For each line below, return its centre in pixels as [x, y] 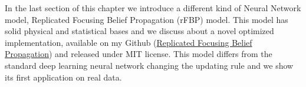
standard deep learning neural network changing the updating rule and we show [149, 65]
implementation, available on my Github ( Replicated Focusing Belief [129, 42]
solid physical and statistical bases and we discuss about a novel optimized [139, 31]
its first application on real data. [63, 77]
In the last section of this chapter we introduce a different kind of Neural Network [153, 8]
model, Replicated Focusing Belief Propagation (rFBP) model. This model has [147, 19]
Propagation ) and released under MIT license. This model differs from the [139, 54]
